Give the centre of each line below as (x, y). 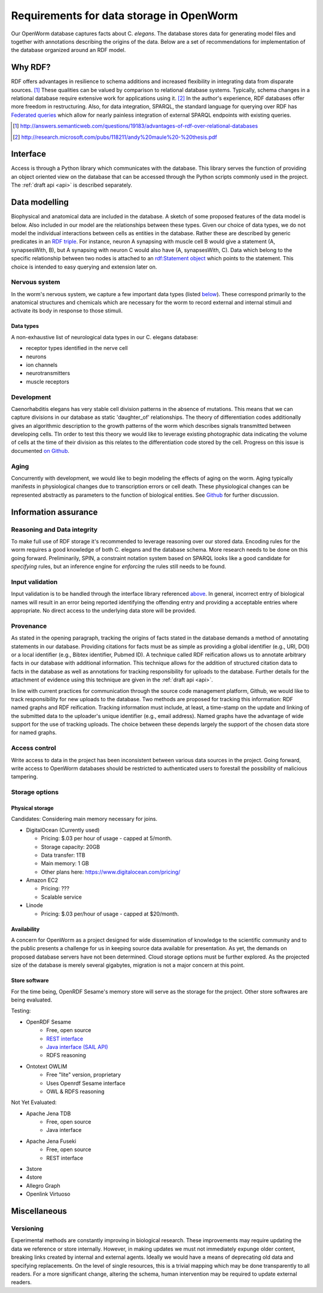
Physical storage (32, 808)
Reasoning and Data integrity (54, 530)
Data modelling (40, 203)
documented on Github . (40, 451)
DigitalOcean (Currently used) (63, 830)
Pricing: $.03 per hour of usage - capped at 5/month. (106, 838)
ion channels (42, 365)
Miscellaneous (39, 1211)
